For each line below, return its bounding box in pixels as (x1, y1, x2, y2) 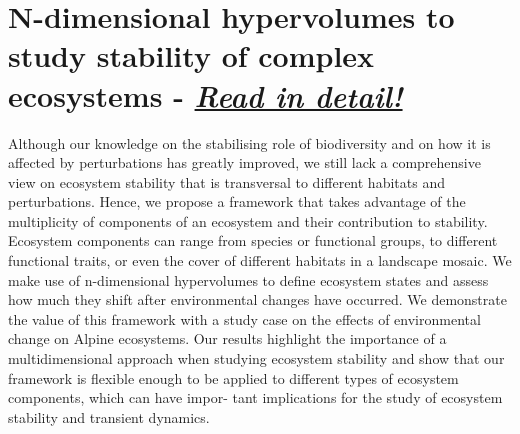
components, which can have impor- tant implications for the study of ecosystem (8, 387, 503, 408)
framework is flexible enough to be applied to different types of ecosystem (8, 367, 459, 388)
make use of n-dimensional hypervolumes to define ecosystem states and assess (8, 269, 489, 290)
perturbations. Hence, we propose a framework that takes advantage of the (8, 191, 466, 212)
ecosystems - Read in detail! (8, 74, 403, 116)
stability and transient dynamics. (8, 406, 210, 427)
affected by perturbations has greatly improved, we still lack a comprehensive (8, 152, 481, 173)
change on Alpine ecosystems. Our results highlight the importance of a (8, 328, 447, 349)
